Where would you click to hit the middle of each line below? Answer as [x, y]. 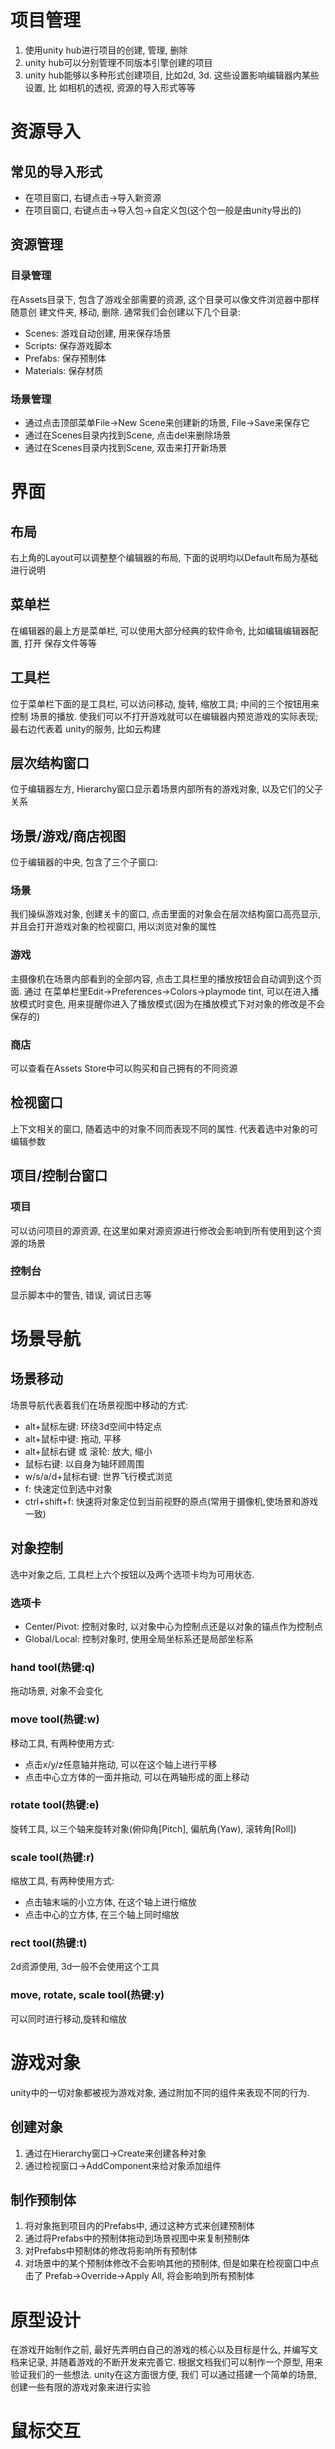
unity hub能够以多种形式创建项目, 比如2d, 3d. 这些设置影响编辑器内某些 [172, 75]
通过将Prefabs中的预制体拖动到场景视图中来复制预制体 [137, 2238]
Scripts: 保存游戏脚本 [68, 345]
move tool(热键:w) [55, 1719]
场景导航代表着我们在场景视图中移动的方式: [99, 1405]
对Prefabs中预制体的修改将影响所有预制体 [111, 2251]
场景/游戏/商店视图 [68, 836]
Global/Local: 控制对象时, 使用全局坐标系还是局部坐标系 [139, 1638]
